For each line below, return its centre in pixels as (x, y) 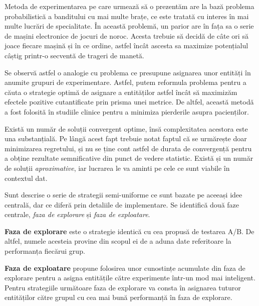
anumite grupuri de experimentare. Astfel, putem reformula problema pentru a (125, 82)
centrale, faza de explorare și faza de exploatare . (77, 214)
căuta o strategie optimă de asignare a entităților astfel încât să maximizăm (121, 92)
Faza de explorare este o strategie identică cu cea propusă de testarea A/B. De (129, 231)
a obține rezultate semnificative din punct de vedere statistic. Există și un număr (129, 158)
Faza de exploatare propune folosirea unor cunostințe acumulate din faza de (125, 268)
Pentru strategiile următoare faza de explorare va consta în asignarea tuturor (123, 287)
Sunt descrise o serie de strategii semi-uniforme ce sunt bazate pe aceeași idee (123, 195)
